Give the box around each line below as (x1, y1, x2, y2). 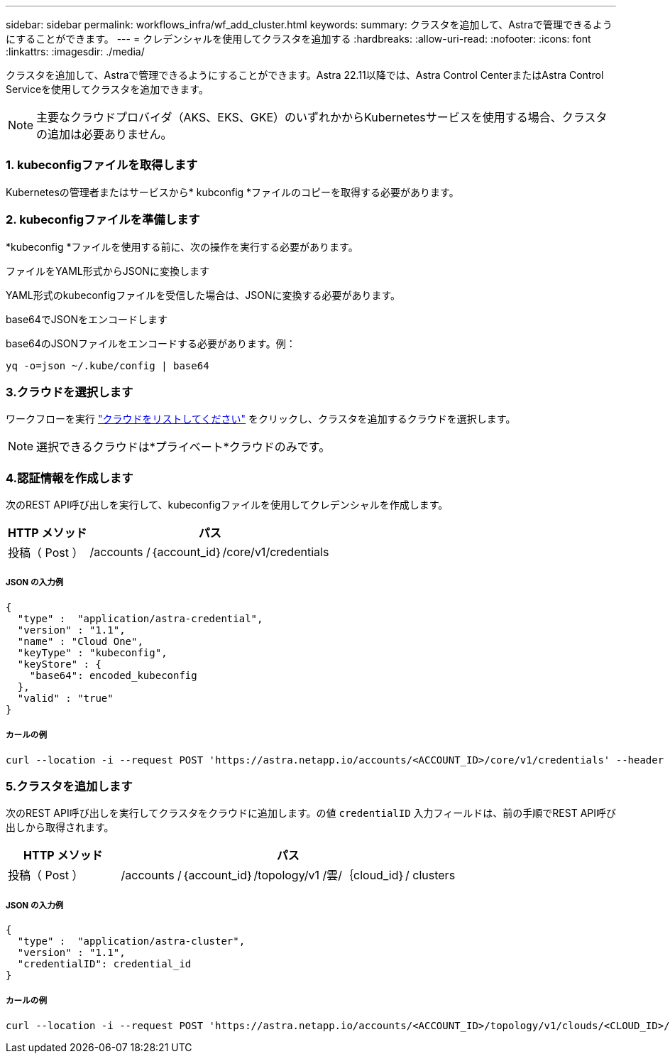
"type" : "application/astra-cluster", (17, 935, 246, 947)
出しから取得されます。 (6, 821, 114, 834)
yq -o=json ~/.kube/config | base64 (6, 359, 209, 371)
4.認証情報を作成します (6, 470, 133, 485)
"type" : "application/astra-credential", (17, 612, 263, 624)
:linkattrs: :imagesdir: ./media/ (6, 45, 145, 58)
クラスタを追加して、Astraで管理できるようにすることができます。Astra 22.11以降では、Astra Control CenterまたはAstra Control (6, 69, 604, 81)
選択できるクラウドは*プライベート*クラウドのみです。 (36, 440, 331, 455)
